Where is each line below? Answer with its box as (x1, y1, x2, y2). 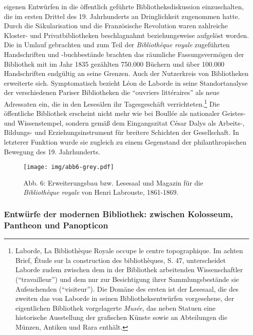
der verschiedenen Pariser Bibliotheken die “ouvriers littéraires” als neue (4, 87, 219, 97)
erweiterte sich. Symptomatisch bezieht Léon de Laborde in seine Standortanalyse (4, 77, 248, 88)
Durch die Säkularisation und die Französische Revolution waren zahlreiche (4, 20, 228, 31)
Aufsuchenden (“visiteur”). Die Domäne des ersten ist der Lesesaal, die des (15, 283, 239, 294)
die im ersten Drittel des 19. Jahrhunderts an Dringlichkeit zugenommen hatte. (4, 11, 240, 21)
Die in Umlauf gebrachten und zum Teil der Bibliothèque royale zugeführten (4, 39, 230, 50)
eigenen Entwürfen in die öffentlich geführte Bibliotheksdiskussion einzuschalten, (4, 1, 244, 11)
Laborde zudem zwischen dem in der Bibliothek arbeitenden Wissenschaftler (15, 264, 243, 275)
